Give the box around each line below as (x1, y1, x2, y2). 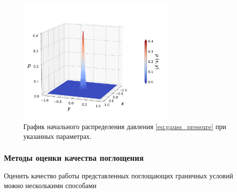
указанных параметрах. (23, 131, 91, 141)
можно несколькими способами (4, 180, 97, 190)
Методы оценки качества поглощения (4, 152, 144, 164)
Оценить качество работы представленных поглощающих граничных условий (4, 171, 233, 181)
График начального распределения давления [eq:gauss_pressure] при (23, 121, 226, 131)
